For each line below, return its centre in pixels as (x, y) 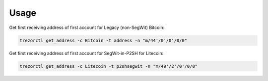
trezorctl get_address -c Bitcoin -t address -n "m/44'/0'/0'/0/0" (103, 40)
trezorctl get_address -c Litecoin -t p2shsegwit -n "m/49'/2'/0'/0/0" (109, 66)
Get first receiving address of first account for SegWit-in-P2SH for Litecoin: (86, 53)
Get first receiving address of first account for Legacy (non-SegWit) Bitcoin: (87, 27)
